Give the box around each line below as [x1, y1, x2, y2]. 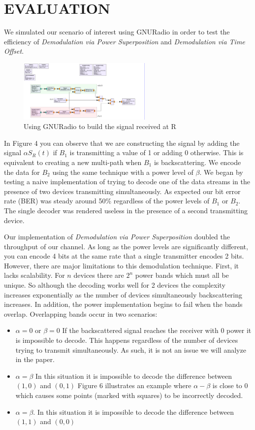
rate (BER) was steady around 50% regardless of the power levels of [4, 196, 210, 206]
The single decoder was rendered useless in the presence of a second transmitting [4, 205, 248, 215]
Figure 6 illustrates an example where [77, 380, 191, 391]
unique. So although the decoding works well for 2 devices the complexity [4, 280, 225, 290]
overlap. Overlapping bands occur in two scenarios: [4, 308, 158, 319]
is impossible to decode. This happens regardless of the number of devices [15, 335, 238, 345]
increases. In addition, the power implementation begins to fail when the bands [4, 299, 243, 309]
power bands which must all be [135, 270, 229, 280]
